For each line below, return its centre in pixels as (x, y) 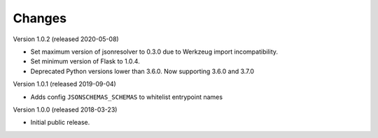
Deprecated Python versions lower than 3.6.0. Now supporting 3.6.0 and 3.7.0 (142, 71)
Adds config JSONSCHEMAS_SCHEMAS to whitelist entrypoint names (127, 97)
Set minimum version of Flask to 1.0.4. (85, 61)
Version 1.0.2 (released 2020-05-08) (66, 39)
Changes (40, 18)
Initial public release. (60, 123)
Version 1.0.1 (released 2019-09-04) (65, 84)
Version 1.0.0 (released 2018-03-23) (65, 109)
